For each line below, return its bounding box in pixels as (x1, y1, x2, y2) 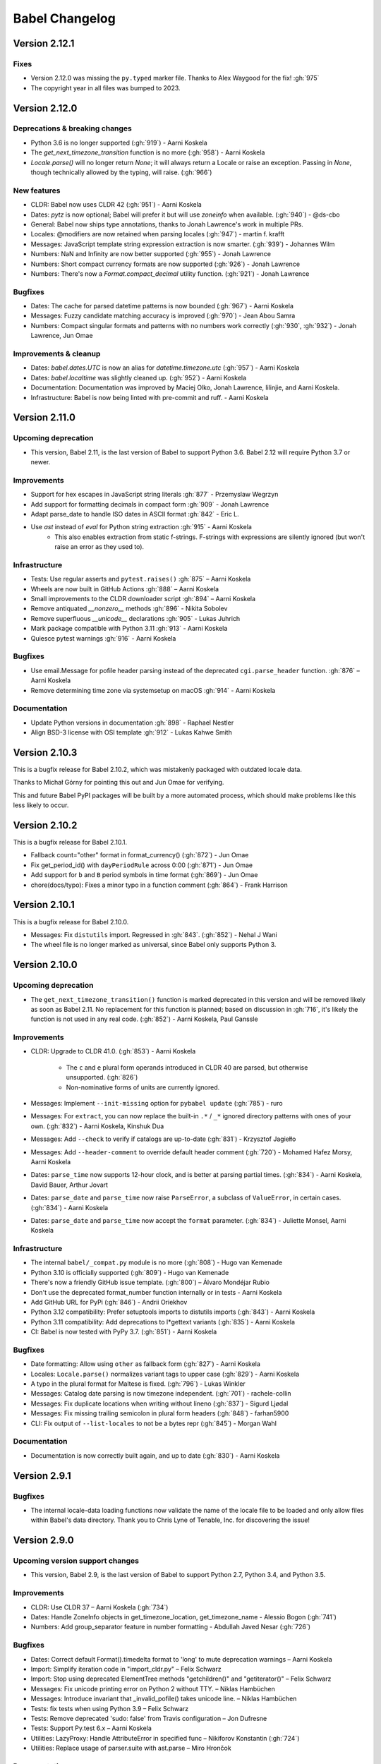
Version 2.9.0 (13, 1535, 74, 1547)
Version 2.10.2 (13, 819, 78, 831)
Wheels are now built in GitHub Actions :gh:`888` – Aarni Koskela (30, 584, 219, 593)
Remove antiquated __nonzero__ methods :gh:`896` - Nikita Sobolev (30, 604, 228, 613)
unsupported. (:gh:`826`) (66, 1073, 138, 1082)
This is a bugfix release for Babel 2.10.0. (13, 917, 129, 926)
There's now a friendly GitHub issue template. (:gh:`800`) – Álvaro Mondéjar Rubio (30, 1278, 270, 1287)
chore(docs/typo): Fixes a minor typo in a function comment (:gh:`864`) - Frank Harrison (30, 881, 289, 889)
